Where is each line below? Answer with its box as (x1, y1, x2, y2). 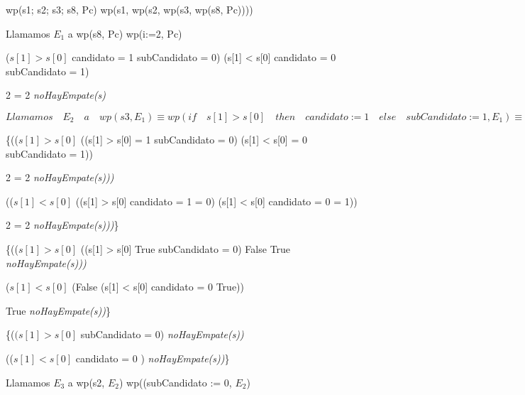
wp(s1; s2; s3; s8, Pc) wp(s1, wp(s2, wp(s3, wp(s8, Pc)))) (6, 2, 253, 16)
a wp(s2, (67, 374, 105, 389)
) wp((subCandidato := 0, (118, 374, 232, 389)
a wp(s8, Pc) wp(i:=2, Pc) (67, 26, 182, 40)
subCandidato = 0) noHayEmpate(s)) (80, 327, 244, 342)
